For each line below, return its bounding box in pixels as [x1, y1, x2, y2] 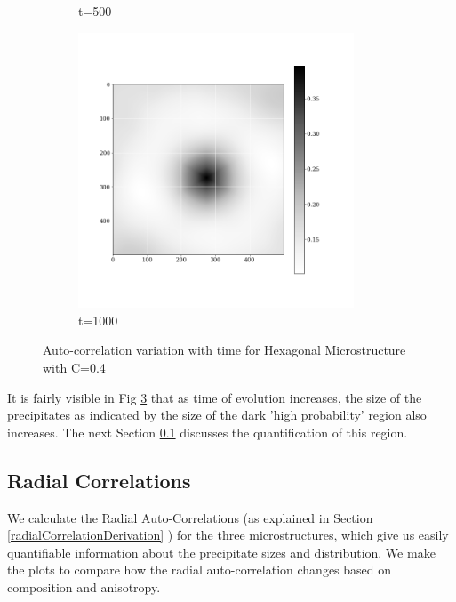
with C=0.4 [43, 357, 106, 376]
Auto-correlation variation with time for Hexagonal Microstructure [43, 341, 406, 359]
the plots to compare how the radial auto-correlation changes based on [7, 560, 392, 579]
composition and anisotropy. [7, 577, 161, 596]
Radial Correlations [7, 466, 191, 494]
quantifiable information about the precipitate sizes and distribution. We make [7, 542, 436, 561]
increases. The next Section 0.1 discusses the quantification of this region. [7, 422, 408, 441]
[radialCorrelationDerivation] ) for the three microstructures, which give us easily [7, 526, 449, 544]
